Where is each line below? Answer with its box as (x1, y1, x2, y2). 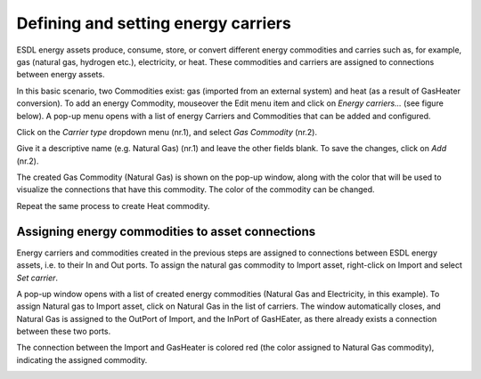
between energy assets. (16, 69, 105, 80)
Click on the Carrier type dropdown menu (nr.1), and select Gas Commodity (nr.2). (16, 126, 318, 137)
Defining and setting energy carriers (16, 13, 291, 33)
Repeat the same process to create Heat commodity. (16, 200, 210, 211)
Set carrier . (16, 272, 58, 283)
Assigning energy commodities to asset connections (16, 223, 316, 239)
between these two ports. (16, 326, 111, 337)
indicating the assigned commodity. (16, 354, 148, 365)
